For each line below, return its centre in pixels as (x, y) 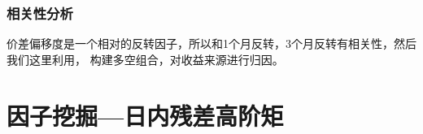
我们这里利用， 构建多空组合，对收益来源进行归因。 (145, 59)
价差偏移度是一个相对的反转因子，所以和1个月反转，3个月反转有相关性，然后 (211, 43)
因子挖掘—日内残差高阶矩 (145, 115)
